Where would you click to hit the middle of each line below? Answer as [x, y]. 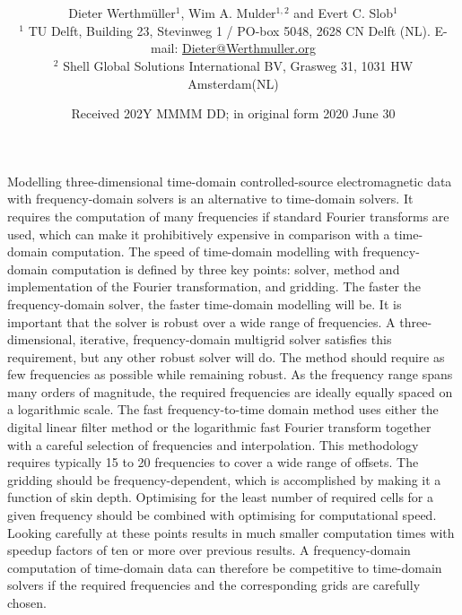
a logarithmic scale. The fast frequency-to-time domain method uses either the [223, 409]
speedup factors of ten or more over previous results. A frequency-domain [209, 550]
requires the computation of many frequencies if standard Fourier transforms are [228, 216]
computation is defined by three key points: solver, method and [226, 269]
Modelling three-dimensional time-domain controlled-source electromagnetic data [230, 181]
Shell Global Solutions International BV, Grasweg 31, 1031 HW [238, 65]
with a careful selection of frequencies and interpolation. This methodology [213, 444]
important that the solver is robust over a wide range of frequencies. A [201, 321]
